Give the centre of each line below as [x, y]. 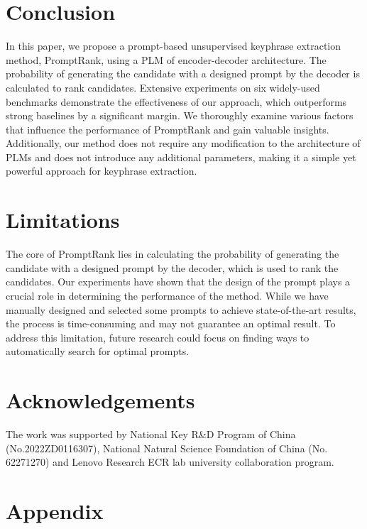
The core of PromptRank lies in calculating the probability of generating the [172, 254]
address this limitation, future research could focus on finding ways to [158, 337]
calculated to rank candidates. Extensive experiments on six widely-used [163, 87]
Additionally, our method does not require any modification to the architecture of [183, 143]
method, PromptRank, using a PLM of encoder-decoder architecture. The [166, 59]
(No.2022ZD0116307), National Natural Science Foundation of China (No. [167, 448]
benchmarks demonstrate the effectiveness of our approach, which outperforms [176, 101]
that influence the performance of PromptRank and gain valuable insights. [168, 129]
